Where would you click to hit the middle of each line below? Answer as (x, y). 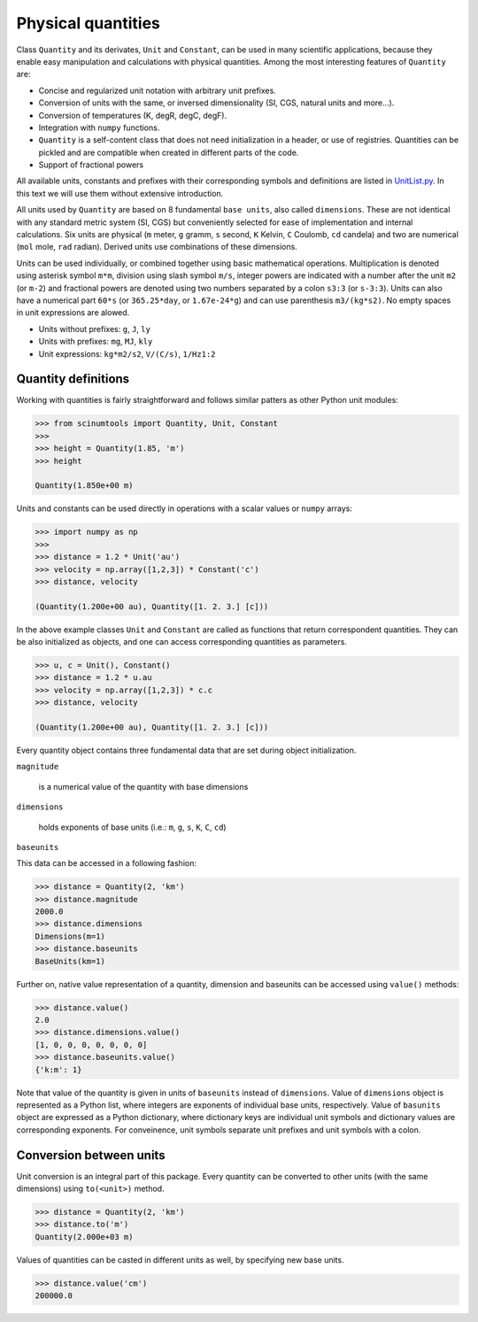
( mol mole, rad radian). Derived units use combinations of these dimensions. (157, 247)
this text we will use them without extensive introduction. (120, 193)
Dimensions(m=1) (70, 936)
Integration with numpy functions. (99, 128)
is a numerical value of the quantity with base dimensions (143, 786)
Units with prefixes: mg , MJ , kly (96, 342)
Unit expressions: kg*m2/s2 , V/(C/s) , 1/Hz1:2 (127, 353)
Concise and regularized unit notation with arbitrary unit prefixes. (157, 90)
